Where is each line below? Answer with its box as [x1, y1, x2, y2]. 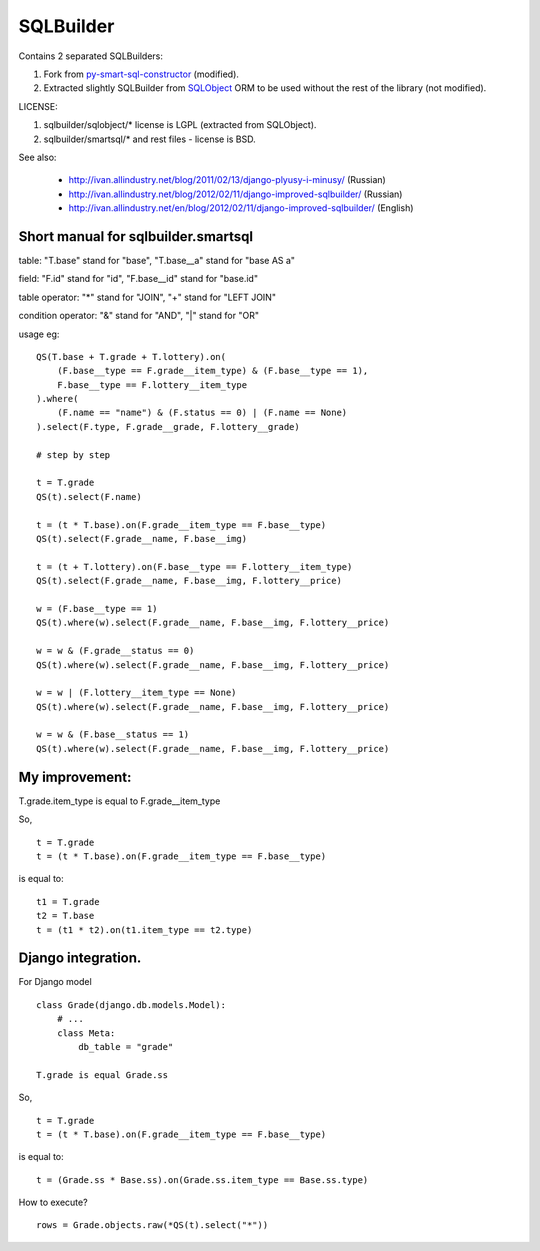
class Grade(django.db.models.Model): [36, 999, 227, 1010]
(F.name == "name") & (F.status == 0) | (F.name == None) [56, 407, 348, 419]
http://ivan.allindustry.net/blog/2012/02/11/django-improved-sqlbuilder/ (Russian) [68, 188, 403, 200]
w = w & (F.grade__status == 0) [36, 645, 195, 657]
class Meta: [56, 1027, 116, 1039]
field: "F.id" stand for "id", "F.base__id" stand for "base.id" [18, 273, 259, 285]
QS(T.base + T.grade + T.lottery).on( [36, 351, 227, 362]
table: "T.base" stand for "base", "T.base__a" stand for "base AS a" [18, 254, 295, 266]
